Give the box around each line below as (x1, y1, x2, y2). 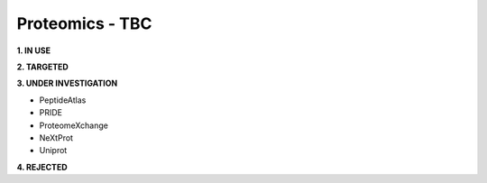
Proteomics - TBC (16, 14, 152, 33)
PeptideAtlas (39, 95, 87, 105)
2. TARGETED (16, 61, 69, 72)
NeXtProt (39, 132, 74, 143)
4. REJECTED (16, 161, 68, 172)
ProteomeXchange (39, 120, 108, 131)
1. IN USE (16, 45, 51, 56)
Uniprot (39, 145, 68, 156)
